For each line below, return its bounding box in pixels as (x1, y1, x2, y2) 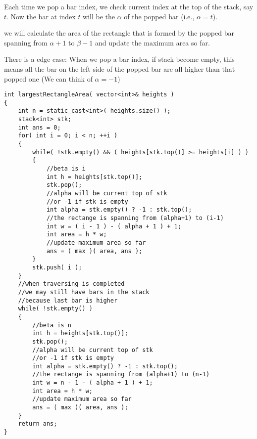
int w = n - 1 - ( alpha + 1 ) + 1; (32, 379, 153, 387)
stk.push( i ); (32, 263, 82, 271)
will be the (83, 11, 115, 21)
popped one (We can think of (4, 73, 93, 84)
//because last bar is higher (18, 297, 118, 304)
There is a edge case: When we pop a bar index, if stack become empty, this (4, 54, 235, 64)
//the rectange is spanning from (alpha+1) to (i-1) (46, 215, 224, 221)
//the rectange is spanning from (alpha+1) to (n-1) (32, 371, 210, 378)
